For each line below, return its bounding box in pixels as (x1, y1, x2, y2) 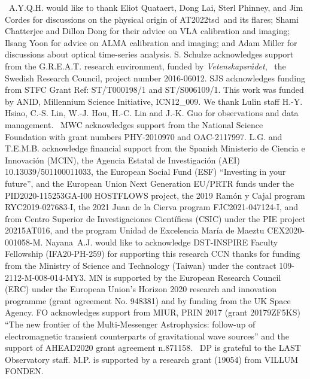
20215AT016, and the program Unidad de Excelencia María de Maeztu (5, 224, 265, 237)
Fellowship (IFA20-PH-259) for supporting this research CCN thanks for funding (5, 247, 300, 260)
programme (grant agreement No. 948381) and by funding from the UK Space (5, 294, 291, 307)
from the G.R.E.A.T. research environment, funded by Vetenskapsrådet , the (5, 59, 286, 72)
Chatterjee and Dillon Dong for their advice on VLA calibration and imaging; (5, 25, 290, 37)
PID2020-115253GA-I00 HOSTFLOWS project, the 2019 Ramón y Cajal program (5, 189, 305, 201)
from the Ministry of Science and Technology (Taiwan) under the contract (5, 259, 276, 272)
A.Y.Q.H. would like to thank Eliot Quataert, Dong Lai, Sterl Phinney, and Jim (8, 1, 303, 13)
